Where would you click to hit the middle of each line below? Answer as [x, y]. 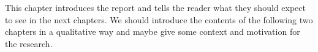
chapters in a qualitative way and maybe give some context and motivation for [153, 32]
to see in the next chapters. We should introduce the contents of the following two [159, 19]
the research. [29, 43]
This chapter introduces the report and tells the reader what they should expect [155, 7]
